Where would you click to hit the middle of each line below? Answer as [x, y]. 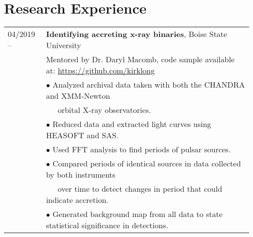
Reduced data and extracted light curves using [132, 124]
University [63, 45]
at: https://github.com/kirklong [100, 71]
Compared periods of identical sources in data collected [147, 164]
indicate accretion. [77, 200]
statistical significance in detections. [107, 225]
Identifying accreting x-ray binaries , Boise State [136, 34]
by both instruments [81, 175]
